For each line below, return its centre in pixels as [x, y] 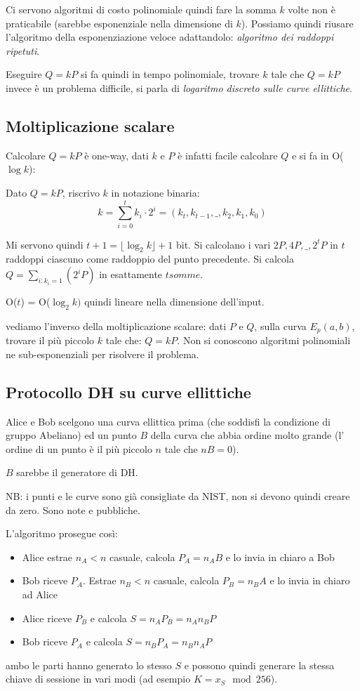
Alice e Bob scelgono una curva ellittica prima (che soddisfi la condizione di [168, 421]
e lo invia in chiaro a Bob [280, 557]
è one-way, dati [116, 155]
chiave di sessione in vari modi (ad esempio [98, 679]
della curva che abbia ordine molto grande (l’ [247, 435]
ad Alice [40, 594]
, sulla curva [280, 325]
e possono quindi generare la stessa [259, 665]
